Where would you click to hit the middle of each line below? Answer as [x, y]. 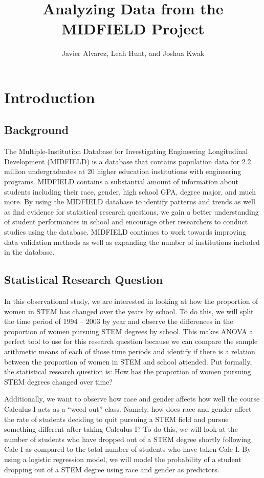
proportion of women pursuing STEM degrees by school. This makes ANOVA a [129, 331]
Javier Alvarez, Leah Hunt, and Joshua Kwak [133, 53]
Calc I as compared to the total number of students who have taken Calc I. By [128, 449]
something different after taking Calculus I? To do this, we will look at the [121, 429]
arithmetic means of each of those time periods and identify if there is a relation [130, 351]
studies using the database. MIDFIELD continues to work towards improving [125, 232]
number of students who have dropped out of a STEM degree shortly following [128, 439]
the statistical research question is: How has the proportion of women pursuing [128, 371]
